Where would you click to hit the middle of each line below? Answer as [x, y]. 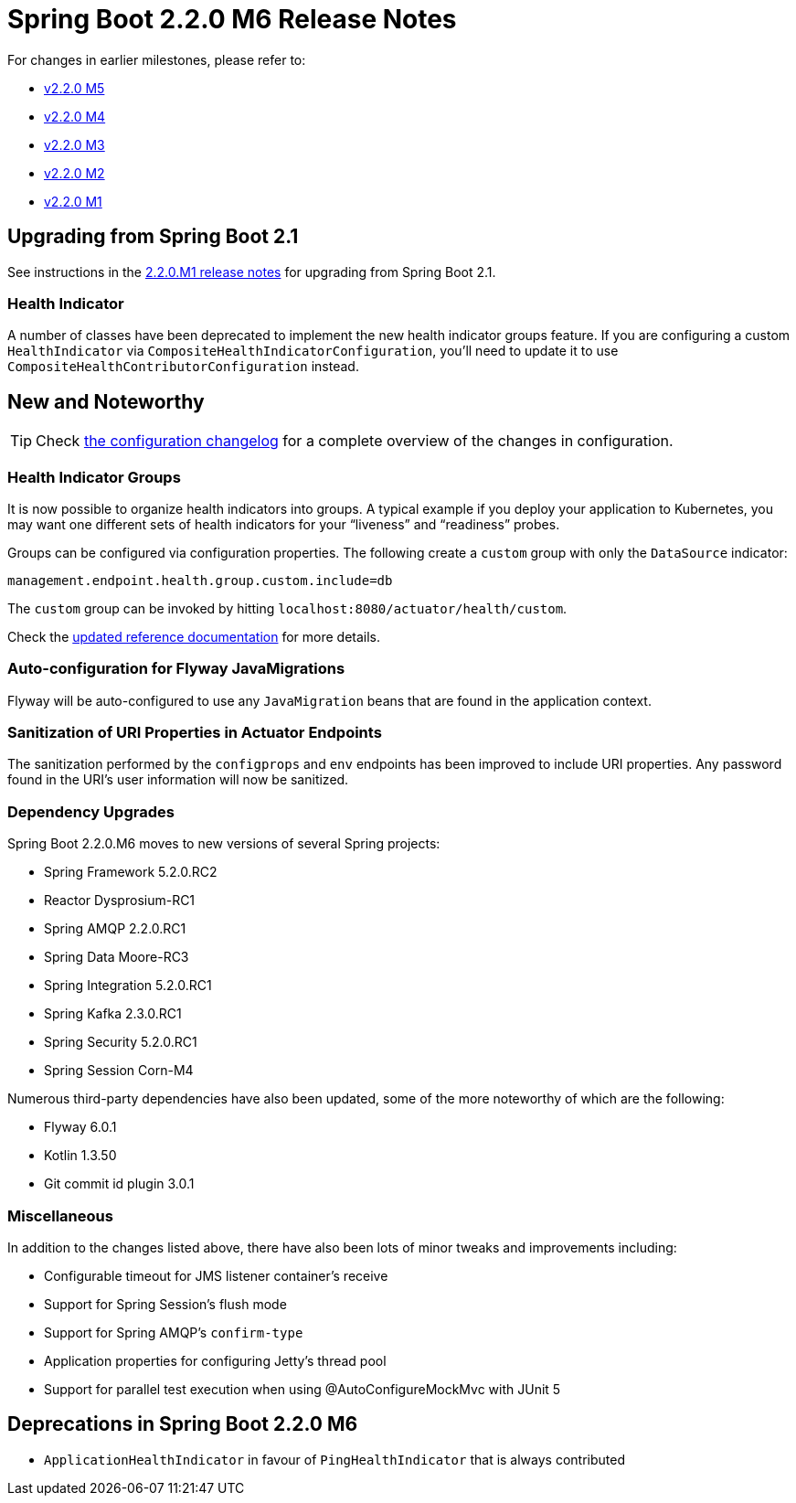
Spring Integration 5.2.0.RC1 [128, 986]
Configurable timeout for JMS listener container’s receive [216, 1275]
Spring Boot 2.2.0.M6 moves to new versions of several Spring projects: [224, 844]
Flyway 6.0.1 [80, 1127]
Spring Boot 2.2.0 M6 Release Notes [232, 19]
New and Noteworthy [106, 401]
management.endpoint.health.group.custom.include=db [200, 580]
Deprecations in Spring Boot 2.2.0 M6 [183, 1424]
